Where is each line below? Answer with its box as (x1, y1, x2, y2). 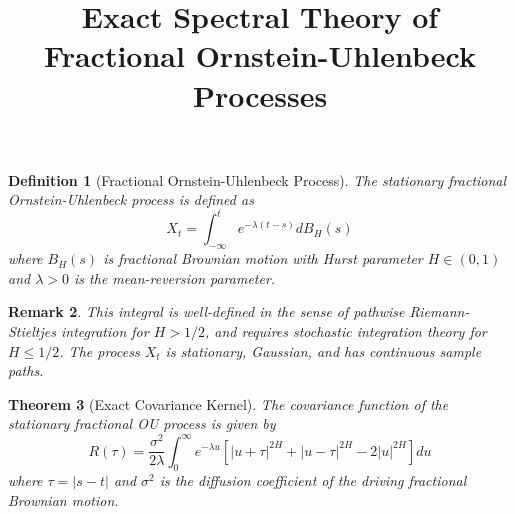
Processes (192, 74, 328, 115)
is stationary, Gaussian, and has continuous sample (165, 340, 482, 361)
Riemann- (409, 301, 470, 322)
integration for (60, 321, 149, 342)
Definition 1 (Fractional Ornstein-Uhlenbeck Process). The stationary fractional (8, 169, 507, 190)
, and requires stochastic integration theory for (204, 321, 487, 342)
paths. (8, 360, 44, 381)
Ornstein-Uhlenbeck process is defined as (8, 189, 254, 210)
